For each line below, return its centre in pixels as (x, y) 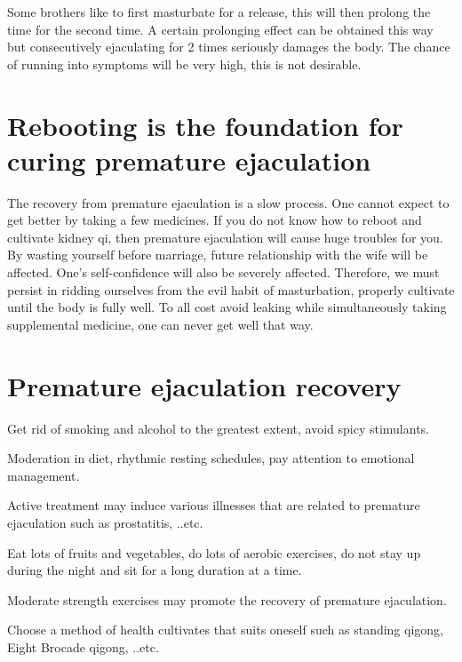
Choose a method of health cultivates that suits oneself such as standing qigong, (225, 630)
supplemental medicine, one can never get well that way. (160, 324)
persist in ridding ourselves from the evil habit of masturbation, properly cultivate (231, 289)
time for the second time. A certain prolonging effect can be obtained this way (220, 29)
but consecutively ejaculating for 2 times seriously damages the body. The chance (229, 47)
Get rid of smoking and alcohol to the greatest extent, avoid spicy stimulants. (218, 428)
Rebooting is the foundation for (205, 125)
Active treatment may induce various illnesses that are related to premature (214, 505)
